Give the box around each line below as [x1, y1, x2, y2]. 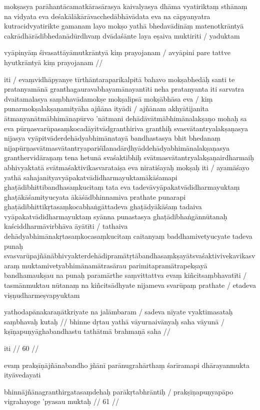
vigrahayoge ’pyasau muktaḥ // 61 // [4, 396, 119, 406]
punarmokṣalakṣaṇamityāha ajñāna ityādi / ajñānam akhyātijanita [4, 103, 208, 114]
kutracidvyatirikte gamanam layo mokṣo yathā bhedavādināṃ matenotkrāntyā [4, 21, 244, 31]
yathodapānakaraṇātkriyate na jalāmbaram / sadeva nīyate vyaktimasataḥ [4, 306, 233, 317]
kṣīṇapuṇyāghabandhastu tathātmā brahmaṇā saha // [4, 326, 170, 336]
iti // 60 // [4, 343, 39, 353]
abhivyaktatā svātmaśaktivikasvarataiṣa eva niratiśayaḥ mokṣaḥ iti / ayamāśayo [4, 162, 249, 172]
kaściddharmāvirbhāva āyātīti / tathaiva [4, 221, 128, 231]
